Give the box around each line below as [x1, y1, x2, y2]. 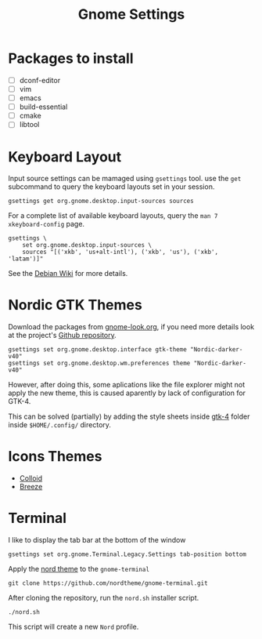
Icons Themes [8, 448, 102, 466]
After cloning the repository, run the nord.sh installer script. [8, 594, 199, 603]
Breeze [19, 482, 43, 492]
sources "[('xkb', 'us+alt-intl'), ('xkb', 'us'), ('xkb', [22, 249, 219, 256]
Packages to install [8, 49, 135, 67]
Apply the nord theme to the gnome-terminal [8, 565, 150, 574]
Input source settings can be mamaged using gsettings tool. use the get [8, 174, 242, 183]
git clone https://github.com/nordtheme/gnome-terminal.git [8, 579, 209, 587]
